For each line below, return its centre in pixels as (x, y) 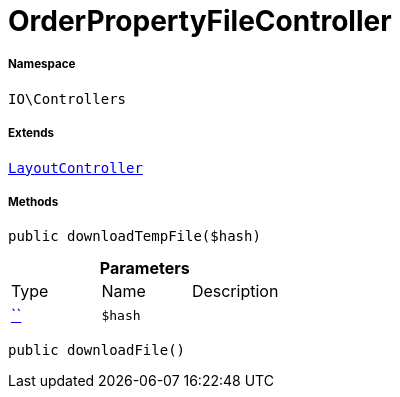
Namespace (42, 64)
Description (235, 291)
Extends (31, 133)
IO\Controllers (67, 98)
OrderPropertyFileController (200, 21)
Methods (33, 201)
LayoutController (75, 167)
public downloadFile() (97, 350)
